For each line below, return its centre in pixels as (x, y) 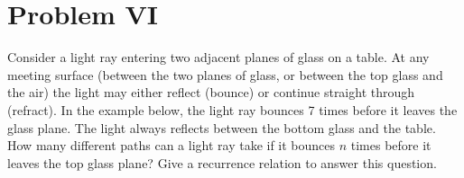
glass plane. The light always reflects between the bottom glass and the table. (222, 127)
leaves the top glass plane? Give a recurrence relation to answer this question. (222, 162)
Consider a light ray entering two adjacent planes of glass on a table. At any (218, 57)
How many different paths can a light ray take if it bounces (172, 145)
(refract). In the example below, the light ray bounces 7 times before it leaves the (232, 109)
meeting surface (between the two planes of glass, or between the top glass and (225, 74)
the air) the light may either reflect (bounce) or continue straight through (211, 92)
